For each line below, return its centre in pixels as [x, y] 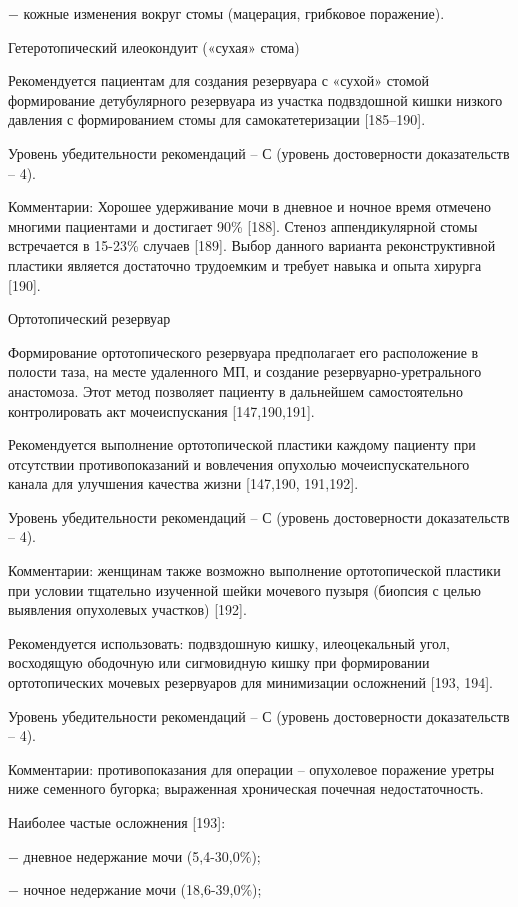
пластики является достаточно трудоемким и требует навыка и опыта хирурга [245, 264]
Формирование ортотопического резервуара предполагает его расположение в [243, 351]
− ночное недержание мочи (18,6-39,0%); [135, 889]
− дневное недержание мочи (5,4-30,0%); [134, 855]
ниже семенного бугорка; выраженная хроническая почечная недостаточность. [246, 788]
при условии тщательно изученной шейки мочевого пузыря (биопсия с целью [244, 589]
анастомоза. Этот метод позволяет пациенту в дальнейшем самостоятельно [236, 390]
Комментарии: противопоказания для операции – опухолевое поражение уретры [251, 768]
